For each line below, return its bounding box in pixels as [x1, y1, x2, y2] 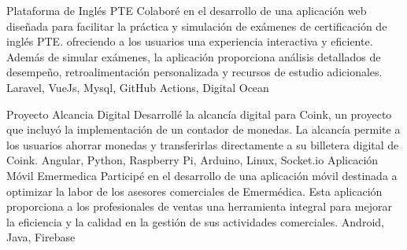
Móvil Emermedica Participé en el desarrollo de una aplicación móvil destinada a [6, 167, 398, 183]
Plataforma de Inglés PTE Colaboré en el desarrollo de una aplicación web [6, 2, 367, 18]
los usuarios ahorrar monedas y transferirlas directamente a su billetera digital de [6, 136, 399, 153]
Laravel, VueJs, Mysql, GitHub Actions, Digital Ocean [6, 79, 269, 95]
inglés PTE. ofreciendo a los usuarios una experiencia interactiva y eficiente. [6, 33, 373, 50]
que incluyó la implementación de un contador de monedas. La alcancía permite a [6, 121, 401, 138]
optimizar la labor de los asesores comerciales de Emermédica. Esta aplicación [6, 182, 383, 199]
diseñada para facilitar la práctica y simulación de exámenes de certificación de [6, 17, 387, 34]
